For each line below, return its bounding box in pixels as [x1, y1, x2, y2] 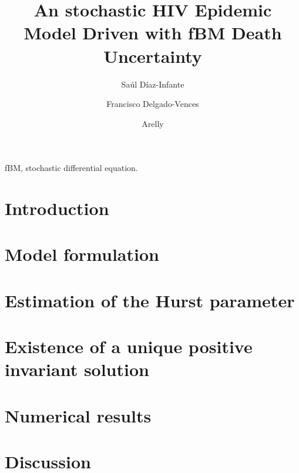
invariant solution [5, 357, 149, 381]
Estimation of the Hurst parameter [5, 288, 295, 312]
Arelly [142, 117, 164, 129]
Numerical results [5, 403, 152, 427]
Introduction [5, 196, 109, 220]
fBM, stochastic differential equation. [5, 162, 138, 174]
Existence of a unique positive [5, 334, 253, 358]
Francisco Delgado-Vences [106, 98, 199, 110]
